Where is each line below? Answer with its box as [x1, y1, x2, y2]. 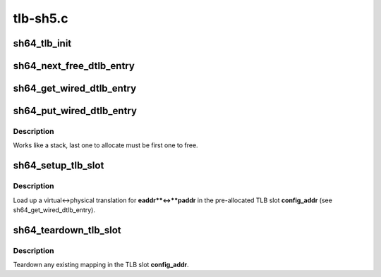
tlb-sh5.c [13, 11, 68, 26]
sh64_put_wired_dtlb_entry [13, 105, 138, 117]
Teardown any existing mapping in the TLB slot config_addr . [13, 261, 190, 269]
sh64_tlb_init [13, 37, 72, 49]
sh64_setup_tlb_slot [13, 159, 104, 172]
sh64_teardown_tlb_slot [13, 224, 121, 236]
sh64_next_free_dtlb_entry [13, 60, 135, 72]
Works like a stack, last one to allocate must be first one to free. [13, 141, 198, 149]
